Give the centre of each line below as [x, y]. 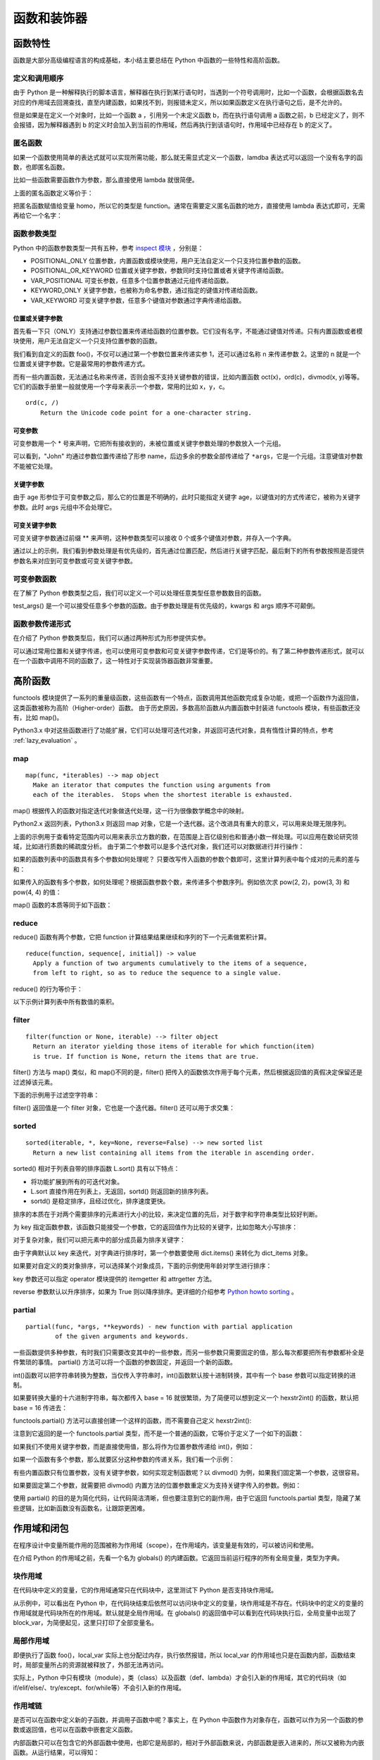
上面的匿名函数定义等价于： [53, 193]
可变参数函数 [35, 579]
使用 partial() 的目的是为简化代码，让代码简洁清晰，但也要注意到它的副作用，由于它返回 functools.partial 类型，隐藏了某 [187, 1498]
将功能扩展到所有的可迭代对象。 [77, 1181]
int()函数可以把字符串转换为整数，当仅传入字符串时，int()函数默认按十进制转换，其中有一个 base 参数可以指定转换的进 [184, 1375]
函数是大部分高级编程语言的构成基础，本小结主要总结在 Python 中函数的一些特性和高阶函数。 [148, 61]
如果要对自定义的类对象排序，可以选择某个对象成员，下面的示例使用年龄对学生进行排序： [142, 1266]
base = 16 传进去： [40, 1407]
